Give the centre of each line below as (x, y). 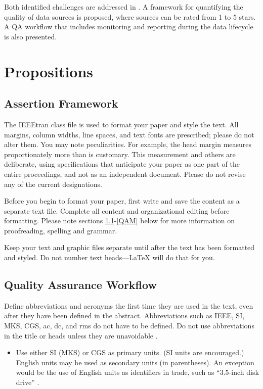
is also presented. (31, 36)
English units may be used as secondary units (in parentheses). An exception (135, 362)
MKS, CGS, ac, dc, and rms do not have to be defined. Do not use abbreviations (129, 326)
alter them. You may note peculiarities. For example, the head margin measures (128, 144)
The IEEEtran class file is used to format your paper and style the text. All (121, 124)
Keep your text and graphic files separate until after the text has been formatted (129, 247)
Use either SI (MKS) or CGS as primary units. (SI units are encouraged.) (130, 352)
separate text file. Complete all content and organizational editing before (117, 210)
